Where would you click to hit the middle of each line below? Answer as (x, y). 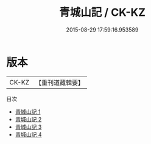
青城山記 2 (28, 119)
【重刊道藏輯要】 (59, 83)
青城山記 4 (28, 134)
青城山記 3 (28, 127)
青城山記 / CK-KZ (102, 12)
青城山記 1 (28, 111)
